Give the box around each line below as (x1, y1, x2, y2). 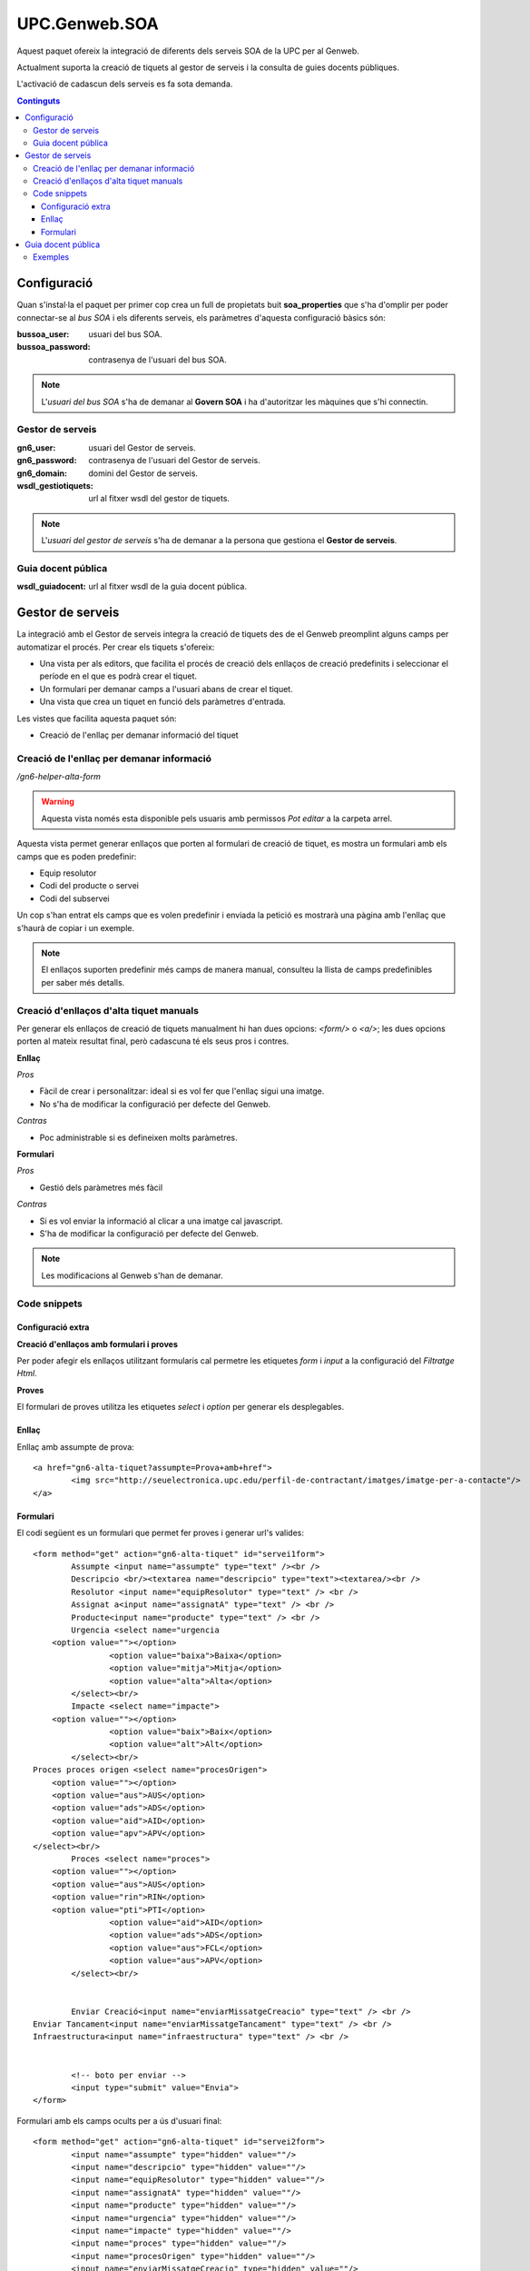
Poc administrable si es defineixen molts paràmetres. (39, 1132, 238, 1143)
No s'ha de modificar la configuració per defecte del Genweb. (39, 1098, 271, 1109)
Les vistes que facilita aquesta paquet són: (16, 713, 177, 724)
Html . (16, 1368, 37, 1379)
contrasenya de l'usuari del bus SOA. (88, 354, 227, 365)
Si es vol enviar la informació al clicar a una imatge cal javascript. (39, 1215, 283, 1226)
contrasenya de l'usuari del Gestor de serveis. (88, 455, 260, 466)
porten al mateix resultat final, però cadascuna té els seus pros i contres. (16, 1036, 290, 1046)
